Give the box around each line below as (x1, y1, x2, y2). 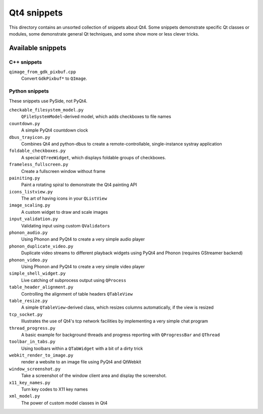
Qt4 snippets (9, 7, 63, 18)
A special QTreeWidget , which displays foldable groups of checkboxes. (21, 154, 166, 160)
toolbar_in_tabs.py (9, 339, 56, 344)
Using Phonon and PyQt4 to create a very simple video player (21, 263, 145, 269)
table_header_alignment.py (9, 284, 74, 290)
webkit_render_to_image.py (9, 353, 74, 358)
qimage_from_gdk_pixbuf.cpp (9, 69, 76, 75)
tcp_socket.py (9, 312, 43, 317)
